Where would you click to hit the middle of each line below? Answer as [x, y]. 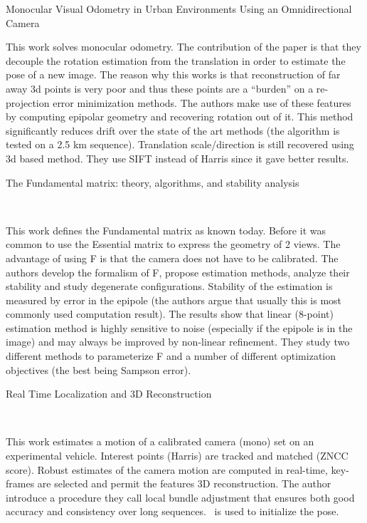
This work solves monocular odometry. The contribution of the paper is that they [183, 47]
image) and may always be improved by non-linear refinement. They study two [178, 342]
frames [20, 483]
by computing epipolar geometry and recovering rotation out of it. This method [180, 116]
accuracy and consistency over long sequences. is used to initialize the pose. [172, 511]
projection [28, 102]
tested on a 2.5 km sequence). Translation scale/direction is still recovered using [180, 144]
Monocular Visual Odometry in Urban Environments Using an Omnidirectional [179, 9]
